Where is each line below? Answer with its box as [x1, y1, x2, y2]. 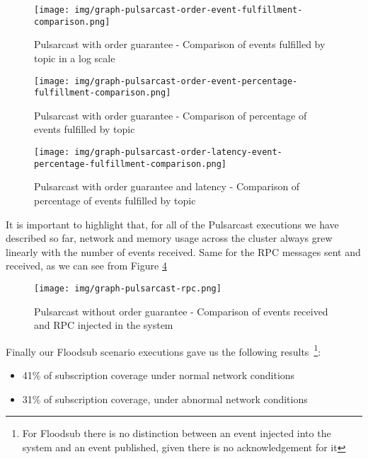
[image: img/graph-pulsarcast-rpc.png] [34, 283, 222, 294]
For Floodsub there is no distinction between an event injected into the [22, 426, 331, 441]
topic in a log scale [34, 50, 115, 65]
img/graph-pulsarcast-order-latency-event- [74, 147, 282, 157]
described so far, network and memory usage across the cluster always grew [6, 231, 333, 245]
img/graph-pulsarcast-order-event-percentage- [74, 76, 298, 86]
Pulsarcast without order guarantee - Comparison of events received [34, 303, 328, 318]
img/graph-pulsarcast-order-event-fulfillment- [74, 5, 303, 15]
